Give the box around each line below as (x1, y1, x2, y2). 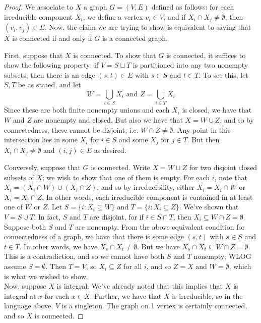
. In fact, (34, 211, 61, 222)
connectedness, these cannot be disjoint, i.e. (4, 124, 139, 135)
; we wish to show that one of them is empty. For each (42, 172, 210, 182)
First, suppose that (4, 49, 63, 60)
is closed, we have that (182, 104, 252, 115)
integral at (4, 290, 36, 301)
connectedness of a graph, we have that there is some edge (4, 231, 184, 242)
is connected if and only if (12, 33, 92, 43)
